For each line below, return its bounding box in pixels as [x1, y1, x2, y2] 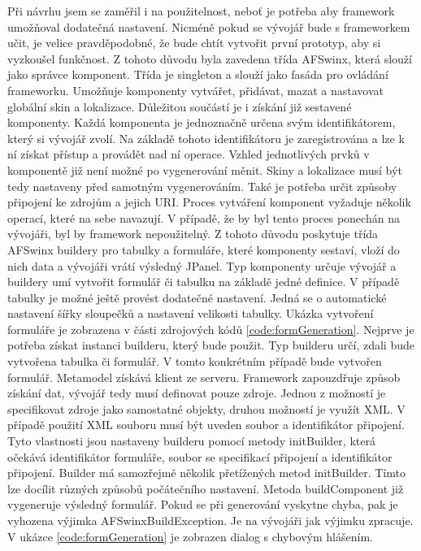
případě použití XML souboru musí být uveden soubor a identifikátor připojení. [7, 416, 405, 433]
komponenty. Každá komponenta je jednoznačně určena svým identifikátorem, [7, 114, 396, 131]
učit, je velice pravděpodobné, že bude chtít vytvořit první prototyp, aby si [7, 34, 381, 51]
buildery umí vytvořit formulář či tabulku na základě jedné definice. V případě [7, 273, 400, 290]
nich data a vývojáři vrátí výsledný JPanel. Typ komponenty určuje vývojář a [7, 257, 397, 274]
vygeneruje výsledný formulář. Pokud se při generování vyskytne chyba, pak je [7, 496, 398, 513]
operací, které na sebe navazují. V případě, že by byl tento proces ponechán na [7, 209, 400, 226]
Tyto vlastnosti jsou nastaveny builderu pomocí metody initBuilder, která [7, 432, 375, 449]
